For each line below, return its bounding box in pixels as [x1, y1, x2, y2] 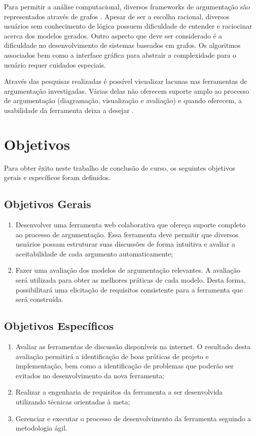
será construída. [15, 294, 64, 304]
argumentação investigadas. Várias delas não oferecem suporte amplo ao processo [4, 85, 249, 96]
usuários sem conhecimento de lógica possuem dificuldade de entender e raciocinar [4, 21, 252, 31]
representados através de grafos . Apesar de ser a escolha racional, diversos [4, 11, 230, 21]
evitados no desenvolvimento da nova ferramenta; [15, 370, 165, 380]
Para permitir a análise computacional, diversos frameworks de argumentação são [4, 1, 250, 11]
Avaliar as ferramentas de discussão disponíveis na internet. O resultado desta [15, 341, 251, 351]
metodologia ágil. [15, 423, 68, 433]
